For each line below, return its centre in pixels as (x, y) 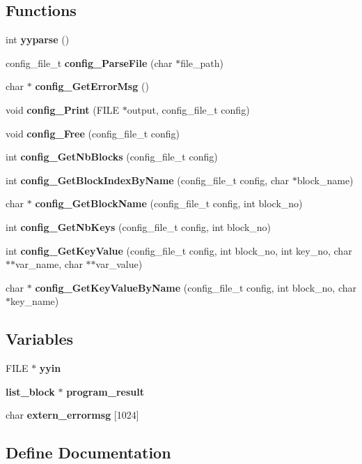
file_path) (202, 62)
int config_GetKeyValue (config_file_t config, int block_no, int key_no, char (179, 250)
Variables (40, 339)
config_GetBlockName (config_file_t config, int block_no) (169, 203)
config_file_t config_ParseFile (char (89, 62)
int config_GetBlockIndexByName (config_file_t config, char (147, 180)
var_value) (119, 264)
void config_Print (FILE (63, 109)
